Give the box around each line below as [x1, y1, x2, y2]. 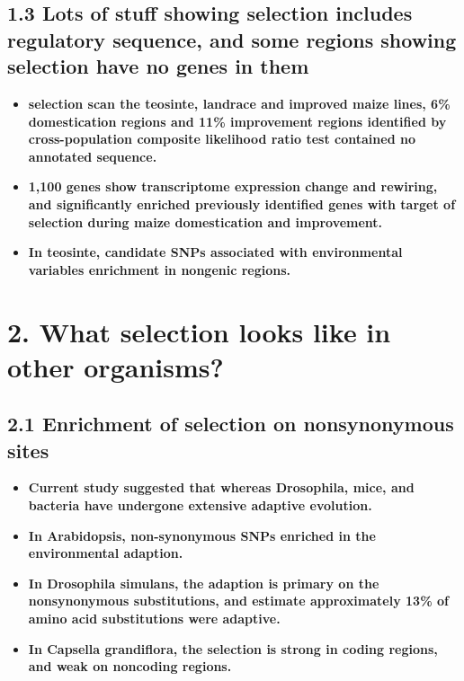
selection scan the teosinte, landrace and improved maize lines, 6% [28, 93, 451, 112]
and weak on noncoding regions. [28, 657, 232, 676]
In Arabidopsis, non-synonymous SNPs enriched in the [28, 526, 376, 544]
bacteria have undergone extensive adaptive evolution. [28, 496, 372, 515]
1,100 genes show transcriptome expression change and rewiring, [28, 177, 438, 196]
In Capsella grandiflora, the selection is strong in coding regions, [28, 639, 438, 658]
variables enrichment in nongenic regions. [28, 260, 291, 279]
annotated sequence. [28, 146, 157, 165]
